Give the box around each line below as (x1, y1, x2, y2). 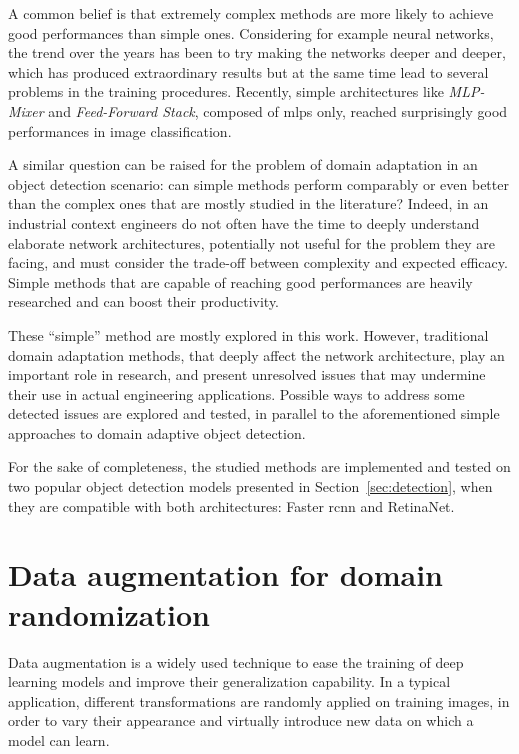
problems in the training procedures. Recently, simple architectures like (8, 81, 444, 102)
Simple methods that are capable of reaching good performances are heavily (8, 271, 473, 292)
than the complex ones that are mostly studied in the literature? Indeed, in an (8, 193, 489, 214)
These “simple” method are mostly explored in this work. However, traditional (8, 324, 489, 345)
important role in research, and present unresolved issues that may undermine (8, 364, 486, 385)
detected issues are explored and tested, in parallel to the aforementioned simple (8, 403, 500, 424)
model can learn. (8, 729, 110, 750)
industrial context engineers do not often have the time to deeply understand (8, 212, 480, 233)
